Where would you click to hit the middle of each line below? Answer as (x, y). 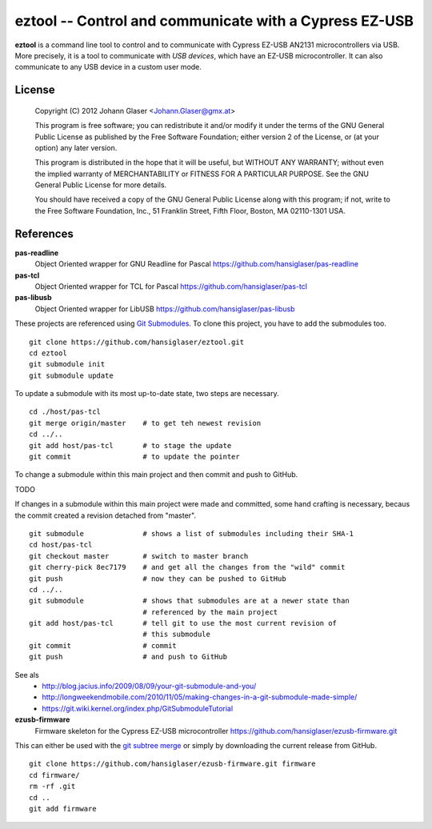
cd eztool (48, 353)
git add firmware (63, 809)
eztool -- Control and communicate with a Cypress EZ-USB (214, 21)
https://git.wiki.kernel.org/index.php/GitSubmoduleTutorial (138, 708)
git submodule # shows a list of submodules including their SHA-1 (192, 533)
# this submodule (177, 635)
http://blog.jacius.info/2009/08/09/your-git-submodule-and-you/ (149, 686)
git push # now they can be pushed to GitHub (158, 579)
